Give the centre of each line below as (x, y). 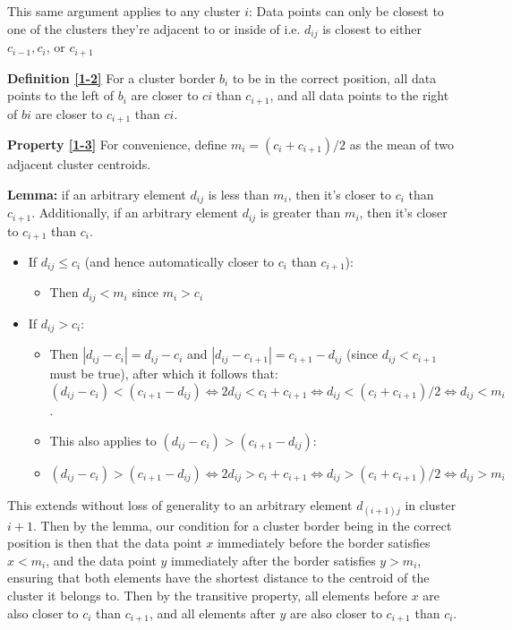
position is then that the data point (105, 543)
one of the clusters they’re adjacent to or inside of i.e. (154, 28)
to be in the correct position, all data (334, 77)
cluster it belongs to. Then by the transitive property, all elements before (207, 596)
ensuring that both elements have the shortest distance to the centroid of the (218, 578)
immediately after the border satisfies (273, 560)
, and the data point (101, 560)
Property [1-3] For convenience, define (117, 144)
